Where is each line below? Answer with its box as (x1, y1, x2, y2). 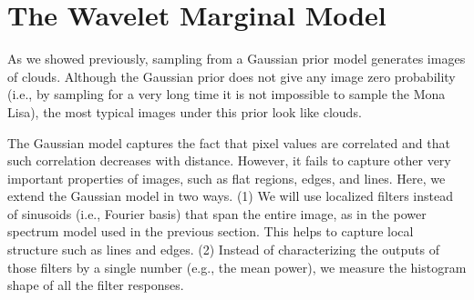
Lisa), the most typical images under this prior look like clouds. (7, 102, 362, 121)
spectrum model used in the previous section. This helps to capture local (7, 222, 414, 241)
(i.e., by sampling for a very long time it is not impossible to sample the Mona (7, 85, 446, 104)
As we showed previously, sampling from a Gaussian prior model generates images (7, 49, 466, 68)
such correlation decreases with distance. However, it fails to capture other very (7, 151, 451, 170)
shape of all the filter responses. (7, 275, 184, 295)
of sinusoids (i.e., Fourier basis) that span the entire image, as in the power (7, 204, 427, 223)
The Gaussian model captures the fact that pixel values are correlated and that (7, 133, 450, 152)
